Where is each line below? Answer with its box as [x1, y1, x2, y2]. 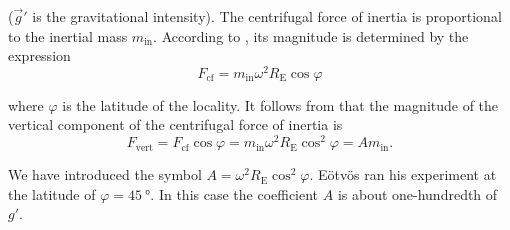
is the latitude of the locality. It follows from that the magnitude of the [62, 94, 499, 115]
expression [8, 45, 71, 66]
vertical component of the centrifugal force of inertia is [8, 114, 343, 135]
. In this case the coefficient [150, 183, 319, 204]
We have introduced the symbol [8, 164, 202, 185]
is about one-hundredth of [337, 183, 498, 204]
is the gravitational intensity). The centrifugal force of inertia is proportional [32, 6, 502, 26]
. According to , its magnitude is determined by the [153, 25, 469, 46]
